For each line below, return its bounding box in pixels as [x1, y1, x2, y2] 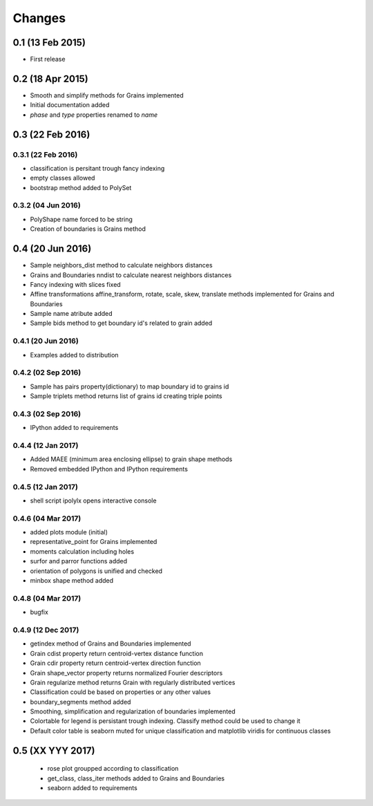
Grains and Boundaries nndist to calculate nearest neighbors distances [30, 270, 232, 279]
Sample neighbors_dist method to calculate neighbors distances [30, 261, 213, 270]
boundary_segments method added [30, 697, 131, 706]
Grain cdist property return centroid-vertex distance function [30, 649, 204, 657]
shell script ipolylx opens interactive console [30, 496, 157, 505]
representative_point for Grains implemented [30, 538, 157, 546]
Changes [12, 10, 66, 26]
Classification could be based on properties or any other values [30, 688, 211, 696]
